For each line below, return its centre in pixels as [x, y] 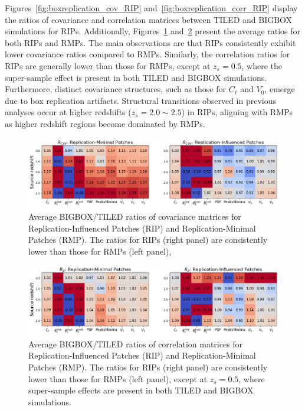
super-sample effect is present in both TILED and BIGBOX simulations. [136, 77]
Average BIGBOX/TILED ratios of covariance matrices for [135, 216]
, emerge [280, 89]
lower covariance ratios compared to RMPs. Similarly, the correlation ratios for [147, 54]
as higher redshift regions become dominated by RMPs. [105, 123]
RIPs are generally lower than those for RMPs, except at [108, 65]
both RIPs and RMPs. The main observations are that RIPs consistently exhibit [150, 42]
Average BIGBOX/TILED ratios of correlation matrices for [136, 344]
